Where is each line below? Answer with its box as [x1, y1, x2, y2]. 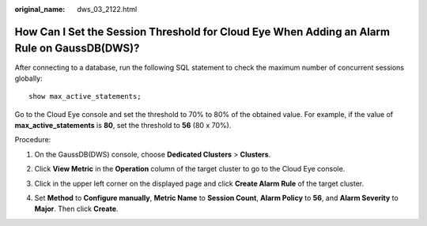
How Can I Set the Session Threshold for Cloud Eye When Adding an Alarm [14, 24, 391, 39]
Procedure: [14, 135, 51, 145]
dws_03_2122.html [77, 5, 138, 13]
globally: [14, 73, 43, 83]
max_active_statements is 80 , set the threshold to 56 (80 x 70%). [14, 121, 232, 130]
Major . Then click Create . [34, 204, 119, 213]
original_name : [14, 5, 66, 13]
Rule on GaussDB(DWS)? [14, 42, 140, 55]
